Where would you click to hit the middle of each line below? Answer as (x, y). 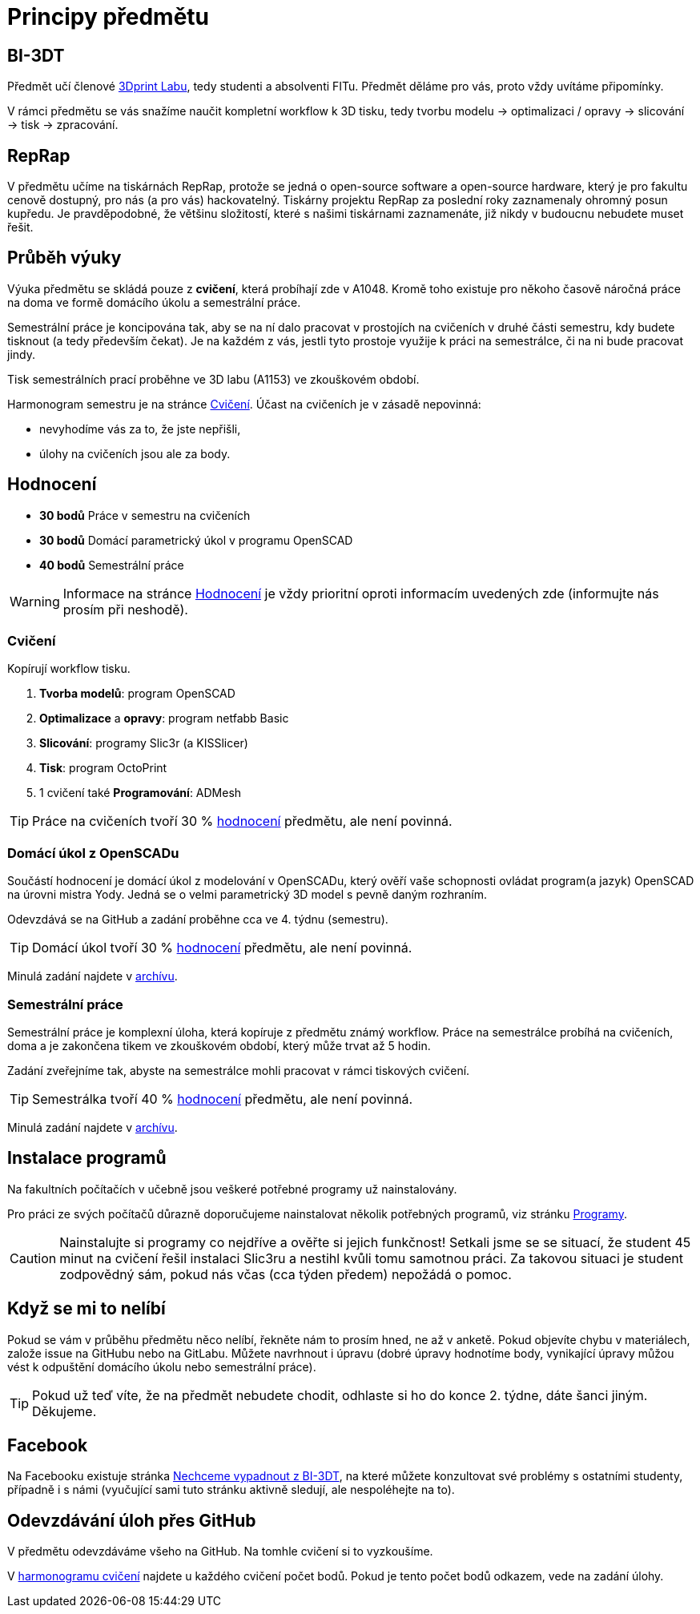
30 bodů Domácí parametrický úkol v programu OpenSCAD (196, 540)
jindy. (21, 354)
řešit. (20, 227)
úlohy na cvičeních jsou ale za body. (135, 453)
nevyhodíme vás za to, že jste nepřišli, (140, 429)
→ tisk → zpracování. (63, 125)
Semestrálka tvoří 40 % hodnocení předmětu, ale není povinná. (223, 1099)
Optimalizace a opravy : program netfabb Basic (164, 718)
